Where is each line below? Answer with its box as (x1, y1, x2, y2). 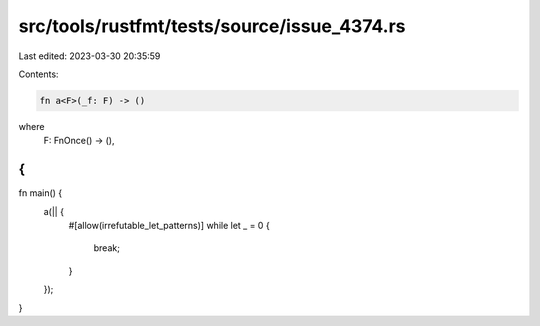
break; (93, 242, 120, 254)
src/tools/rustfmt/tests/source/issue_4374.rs (18, 15, 406, 37)
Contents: (18, 68, 59, 80)
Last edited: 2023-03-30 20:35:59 (18, 50, 161, 62)
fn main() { (18, 187, 63, 199)
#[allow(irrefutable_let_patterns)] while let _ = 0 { (68, 219, 270, 231)
